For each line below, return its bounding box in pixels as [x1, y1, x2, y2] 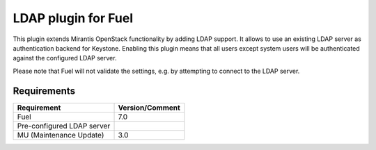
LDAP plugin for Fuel [13, 10, 134, 26]
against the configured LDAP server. [13, 54, 117, 62]
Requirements [13, 85, 76, 97]
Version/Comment [118, 103, 180, 112]
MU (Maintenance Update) [17, 130, 104, 140]
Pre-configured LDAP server [17, 121, 111, 131]
